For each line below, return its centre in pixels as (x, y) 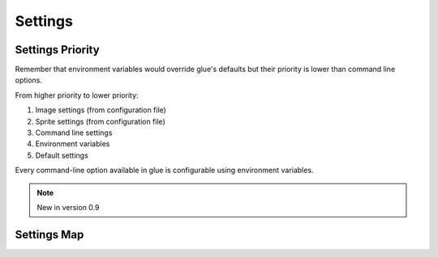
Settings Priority (58, 50)
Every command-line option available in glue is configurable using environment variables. (164, 171)
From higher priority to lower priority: (77, 95)
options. (29, 80)
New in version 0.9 (68, 207)
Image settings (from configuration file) (101, 110)
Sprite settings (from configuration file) (100, 121)
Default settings (62, 155)
